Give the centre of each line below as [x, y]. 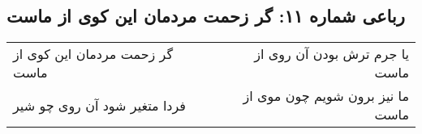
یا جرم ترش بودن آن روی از [332, 54]
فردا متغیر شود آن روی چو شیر [99, 105]
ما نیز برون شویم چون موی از [326, 96]
